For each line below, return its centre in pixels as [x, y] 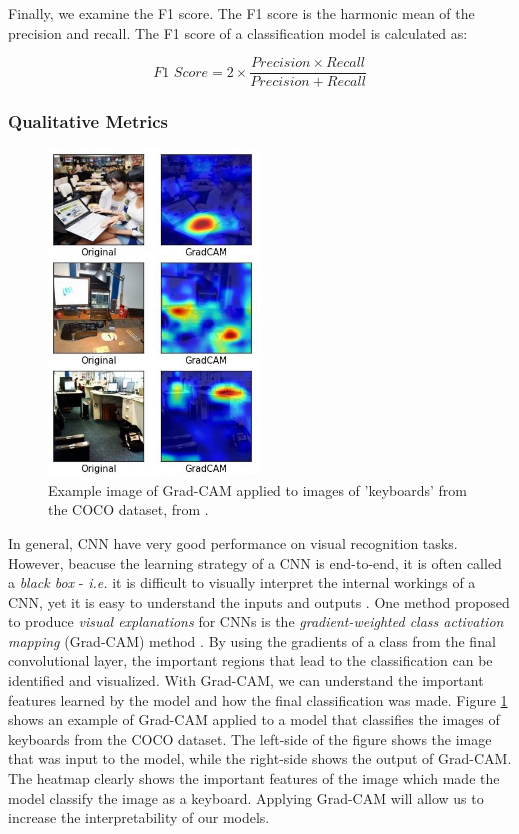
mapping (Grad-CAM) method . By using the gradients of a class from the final [252, 640]
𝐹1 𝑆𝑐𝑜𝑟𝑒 [181, 72]
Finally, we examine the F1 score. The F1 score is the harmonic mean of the [241, 13]
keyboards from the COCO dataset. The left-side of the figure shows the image [250, 738]
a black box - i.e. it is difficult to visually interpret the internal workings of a [242, 582]
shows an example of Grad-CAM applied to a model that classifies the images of [254, 719]
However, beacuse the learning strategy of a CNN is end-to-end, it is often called [255, 562]
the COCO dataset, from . [128, 509]
